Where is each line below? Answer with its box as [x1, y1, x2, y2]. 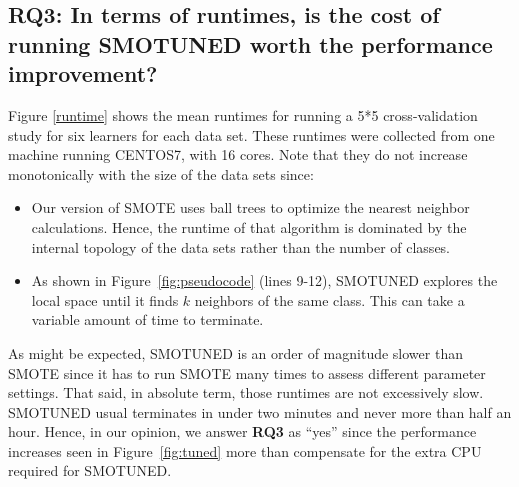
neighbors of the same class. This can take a [194, 289, 465, 310]
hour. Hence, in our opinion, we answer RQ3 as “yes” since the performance [8, 421, 477, 442]
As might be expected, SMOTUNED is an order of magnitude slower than [8, 342, 463, 363]
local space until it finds [31, 289, 179, 310]
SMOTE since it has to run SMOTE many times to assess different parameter [8, 362, 486, 383]
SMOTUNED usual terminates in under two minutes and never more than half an [8, 401, 512, 422]
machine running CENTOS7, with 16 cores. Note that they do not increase [8, 144, 468, 165]
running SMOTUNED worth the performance [8, 28, 493, 59]
